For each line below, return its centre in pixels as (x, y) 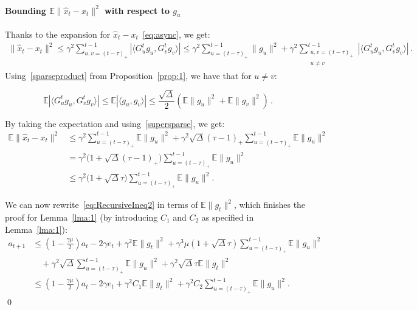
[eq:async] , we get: (176, 34)
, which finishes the (270, 205)
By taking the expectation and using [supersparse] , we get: (115, 123)
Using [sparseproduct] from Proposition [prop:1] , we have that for (128, 75)
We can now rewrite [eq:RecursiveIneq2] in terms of (102, 205)
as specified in (228, 217)
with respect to (137, 10)
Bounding (26, 10)
